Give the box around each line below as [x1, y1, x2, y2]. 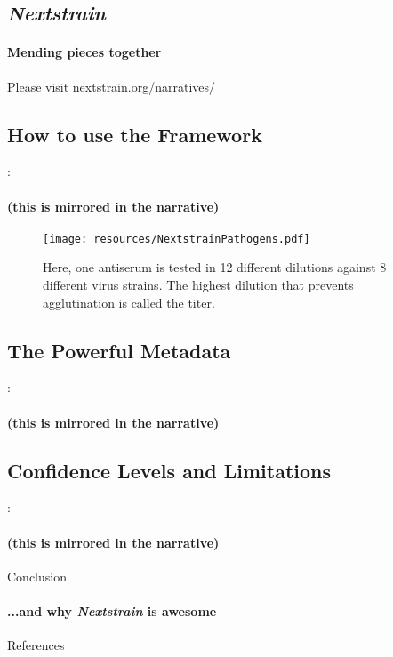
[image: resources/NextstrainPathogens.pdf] [43, 232, 310, 245]
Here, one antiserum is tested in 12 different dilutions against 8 [43, 258, 387, 276]
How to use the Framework [7, 120, 262, 148]
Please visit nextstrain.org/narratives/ [7, 76, 216, 95]
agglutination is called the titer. [43, 292, 215, 311]
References [7, 636, 65, 654]
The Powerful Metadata [7, 336, 231, 364]
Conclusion [7, 566, 67, 585]
